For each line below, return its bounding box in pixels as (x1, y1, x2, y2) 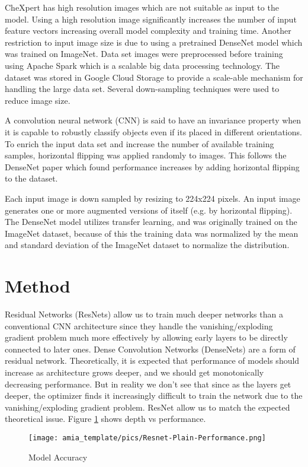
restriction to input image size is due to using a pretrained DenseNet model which (5, 36, 303, 48)
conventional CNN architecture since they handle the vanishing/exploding (5, 319, 273, 332)
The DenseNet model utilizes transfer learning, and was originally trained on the (5, 215, 297, 228)
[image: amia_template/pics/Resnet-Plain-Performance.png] (28, 433, 266, 442)
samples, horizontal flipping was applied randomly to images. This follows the (5, 149, 287, 161)
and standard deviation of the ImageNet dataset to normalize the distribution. (5, 239, 290, 251)
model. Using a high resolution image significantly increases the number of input (5, 12, 297, 25)
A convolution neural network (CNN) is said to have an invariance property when (5, 114, 301, 126)
